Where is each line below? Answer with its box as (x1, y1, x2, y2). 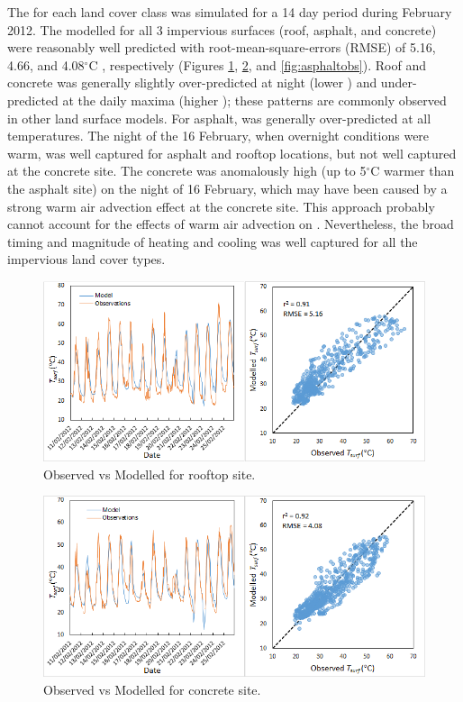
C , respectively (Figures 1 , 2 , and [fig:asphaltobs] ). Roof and (88, 55, 426, 74)
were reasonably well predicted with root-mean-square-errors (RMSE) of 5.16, (7, 38, 436, 57)
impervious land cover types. (7, 250, 166, 269)
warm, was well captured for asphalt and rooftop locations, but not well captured (7, 143, 457, 162)
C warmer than (370, 161, 455, 180)
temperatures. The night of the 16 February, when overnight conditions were (7, 126, 430, 145)
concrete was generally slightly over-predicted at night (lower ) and (7, 73, 377, 92)
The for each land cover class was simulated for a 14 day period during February (7, 3, 452, 21)
